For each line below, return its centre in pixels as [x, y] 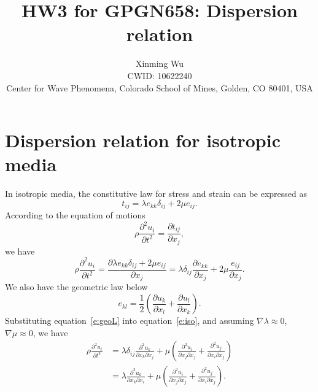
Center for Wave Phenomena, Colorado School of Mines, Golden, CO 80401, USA [160, 87]
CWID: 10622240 [160, 75]
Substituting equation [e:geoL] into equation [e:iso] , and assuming [130, 321]
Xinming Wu [160, 63]
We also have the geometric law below [76, 287]
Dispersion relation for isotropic [143, 140]
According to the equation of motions [75, 215]
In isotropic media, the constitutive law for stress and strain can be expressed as [156, 194]
